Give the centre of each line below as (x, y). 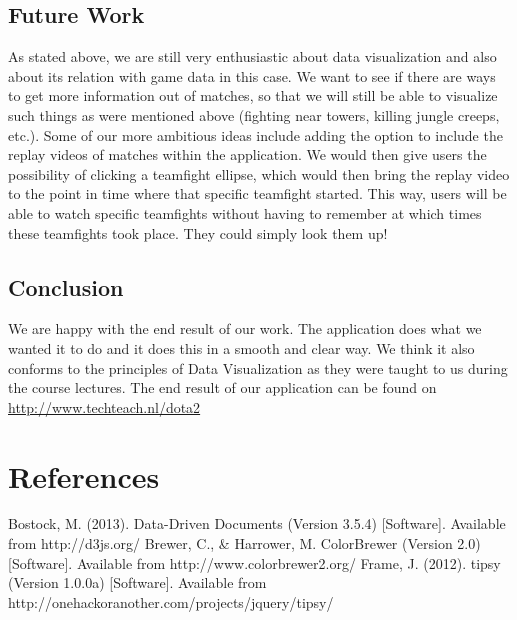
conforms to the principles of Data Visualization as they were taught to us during (258, 367)
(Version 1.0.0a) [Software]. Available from (137, 582)
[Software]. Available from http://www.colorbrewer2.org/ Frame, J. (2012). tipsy (254, 562)
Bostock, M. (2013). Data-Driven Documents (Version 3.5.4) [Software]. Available (257, 523)
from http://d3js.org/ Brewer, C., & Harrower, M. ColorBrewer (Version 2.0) (244, 543)
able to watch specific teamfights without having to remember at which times (245, 212)
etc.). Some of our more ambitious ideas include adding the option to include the (255, 134)
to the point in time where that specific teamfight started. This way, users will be (257, 193)
